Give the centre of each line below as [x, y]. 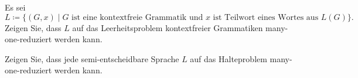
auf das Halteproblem [229, 58]
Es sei [15, 7]
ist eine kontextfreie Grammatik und [137, 17]
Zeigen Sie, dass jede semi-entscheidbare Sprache [92, 58]
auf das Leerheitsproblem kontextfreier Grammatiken [168, 27]
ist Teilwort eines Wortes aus [266, 17]
